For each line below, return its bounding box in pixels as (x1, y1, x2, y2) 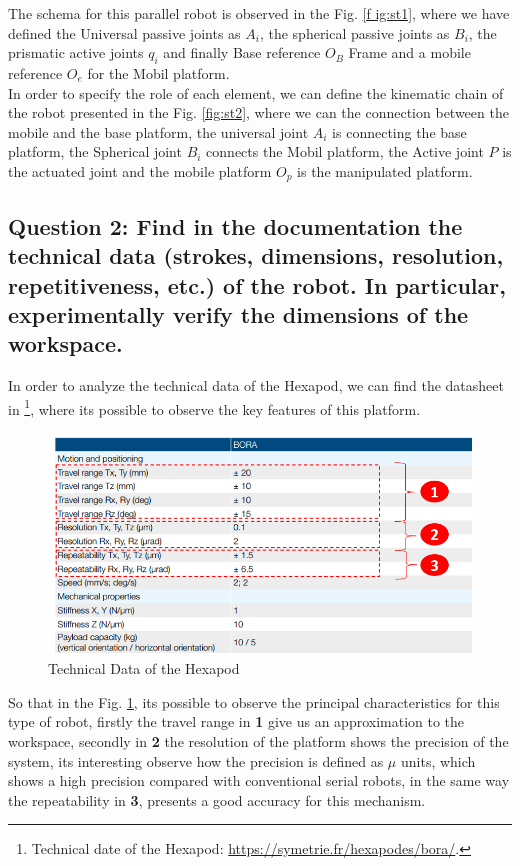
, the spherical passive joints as (259, 22, 450, 43)
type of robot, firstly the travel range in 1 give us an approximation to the (8, 711, 465, 732)
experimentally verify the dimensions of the (8, 298, 469, 329)
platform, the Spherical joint (8, 141, 182, 162)
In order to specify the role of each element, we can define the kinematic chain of (8, 82, 504, 103)
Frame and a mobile (348, 42, 471, 63)
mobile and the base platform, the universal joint (8, 121, 309, 142)
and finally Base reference (163, 42, 321, 63)
